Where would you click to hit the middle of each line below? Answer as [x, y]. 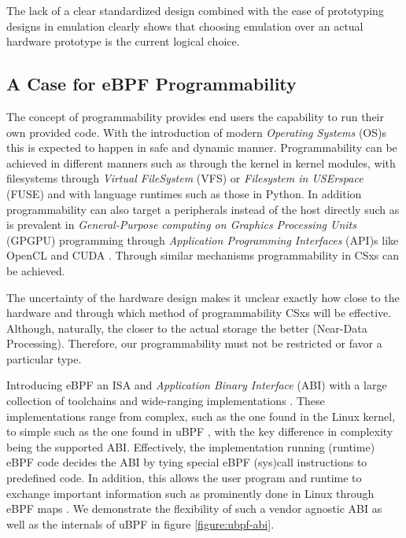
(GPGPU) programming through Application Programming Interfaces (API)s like [203, 240]
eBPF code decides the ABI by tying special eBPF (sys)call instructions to [187, 462]
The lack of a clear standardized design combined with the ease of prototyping [195, 10]
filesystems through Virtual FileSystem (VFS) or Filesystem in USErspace [185, 178]
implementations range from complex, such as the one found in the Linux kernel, [201, 416]
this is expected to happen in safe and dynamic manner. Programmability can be [202, 147]
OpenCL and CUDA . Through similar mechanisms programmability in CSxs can [203, 255]
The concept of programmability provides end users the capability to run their [195, 116]
